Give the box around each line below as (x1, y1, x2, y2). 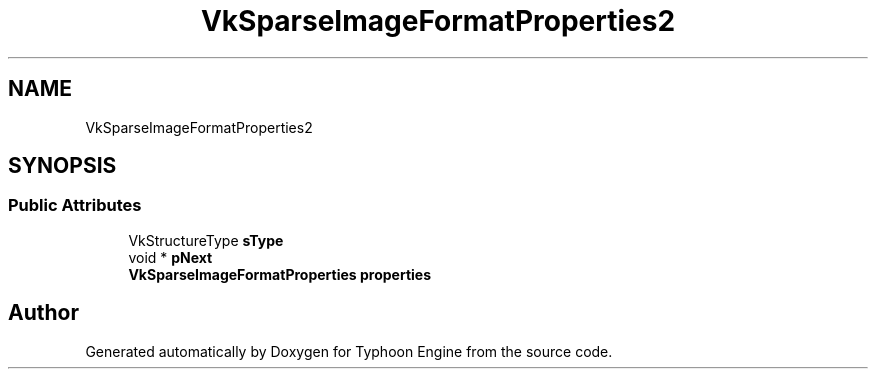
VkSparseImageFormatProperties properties (128, 265, 431, 283)
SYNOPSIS (8, 153, 117, 179)
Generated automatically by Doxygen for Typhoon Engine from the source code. (85, 342, 613, 360)
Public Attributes (8, 195, 142, 216)
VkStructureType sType (128, 231, 284, 249)
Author (8, 300, 79, 326)
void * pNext (128, 248, 213, 266)
